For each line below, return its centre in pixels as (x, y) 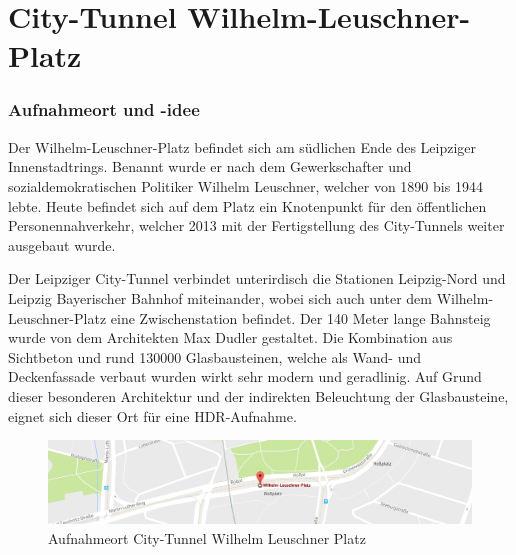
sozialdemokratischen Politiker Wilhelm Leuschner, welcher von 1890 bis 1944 (245, 185)
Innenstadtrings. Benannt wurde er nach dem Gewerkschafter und (210, 166)
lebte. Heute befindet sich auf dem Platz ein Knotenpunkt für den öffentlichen (247, 205)
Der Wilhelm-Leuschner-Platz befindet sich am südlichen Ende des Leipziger (242, 146)
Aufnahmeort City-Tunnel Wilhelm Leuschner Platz (207, 537)
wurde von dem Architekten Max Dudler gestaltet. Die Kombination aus (230, 337)
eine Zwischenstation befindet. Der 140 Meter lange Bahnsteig (300, 317)
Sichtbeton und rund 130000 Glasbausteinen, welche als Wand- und (215, 356)
